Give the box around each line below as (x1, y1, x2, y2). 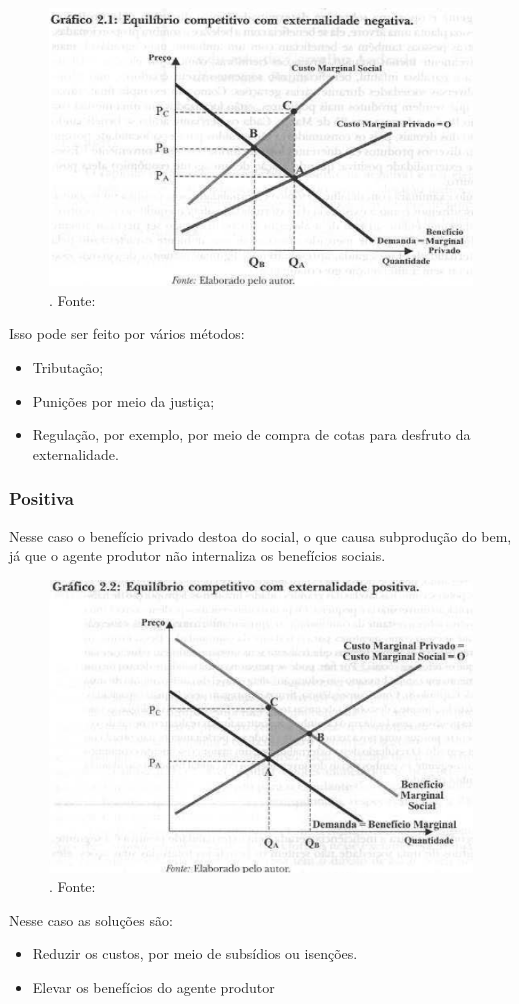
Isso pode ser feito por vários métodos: (9, 323, 245, 344)
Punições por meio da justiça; (32, 390, 215, 411)
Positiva (9, 486, 74, 511)
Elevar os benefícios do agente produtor (32, 977, 275, 998)
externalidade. (32, 443, 119, 464)
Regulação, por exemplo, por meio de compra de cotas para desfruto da (32, 424, 471, 445)
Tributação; (32, 357, 104, 378)
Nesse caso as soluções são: (9, 909, 173, 930)
